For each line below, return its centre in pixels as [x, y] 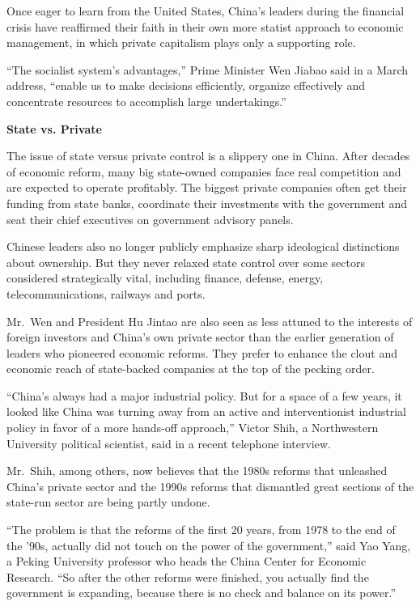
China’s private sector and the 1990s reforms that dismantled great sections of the [210, 486]
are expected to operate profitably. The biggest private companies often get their [207, 187]
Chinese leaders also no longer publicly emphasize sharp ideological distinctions [203, 246]
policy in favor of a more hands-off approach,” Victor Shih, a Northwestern [193, 428]
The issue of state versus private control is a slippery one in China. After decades [208, 156]
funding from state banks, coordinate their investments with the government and [207, 203]
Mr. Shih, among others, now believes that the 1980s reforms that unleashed [197, 470]
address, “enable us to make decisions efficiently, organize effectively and [186, 85]
